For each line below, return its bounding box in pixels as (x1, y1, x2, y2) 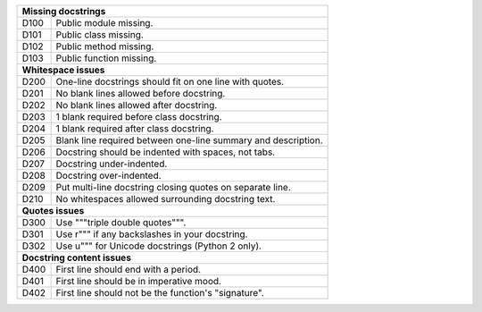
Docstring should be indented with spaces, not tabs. (55, 146, 276, 158)
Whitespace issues (21, 63, 105, 76)
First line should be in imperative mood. (55, 275, 222, 287)
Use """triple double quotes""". (55, 216, 187, 228)
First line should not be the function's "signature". (55, 287, 265, 299)
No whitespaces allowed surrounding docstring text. (55, 193, 276, 205)
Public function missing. (55, 52, 157, 64)
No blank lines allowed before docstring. (55, 88, 226, 99)
